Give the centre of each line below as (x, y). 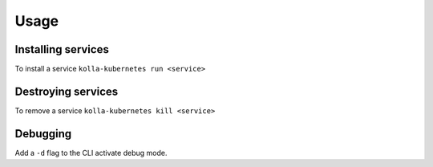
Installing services (62, 49)
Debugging (43, 134)
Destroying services (67, 91)
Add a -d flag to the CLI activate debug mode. (91, 153)
